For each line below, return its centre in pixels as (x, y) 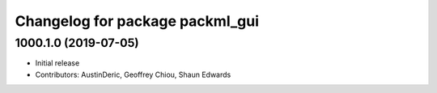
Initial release (57, 63)
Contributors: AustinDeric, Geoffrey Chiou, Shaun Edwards (133, 74)
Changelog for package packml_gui (137, 21)
